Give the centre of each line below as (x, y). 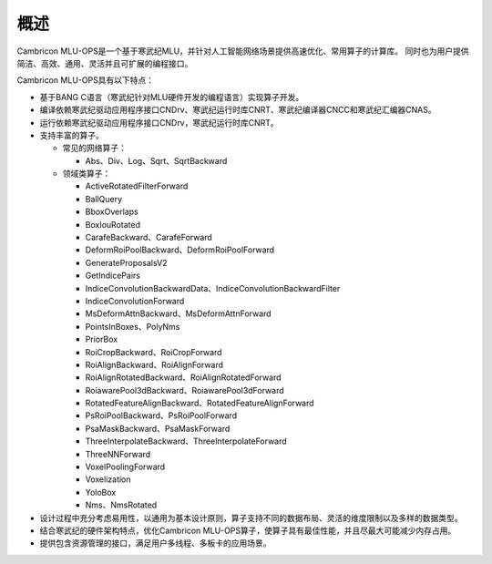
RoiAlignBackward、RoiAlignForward (154, 364)
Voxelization (108, 479)
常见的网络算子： (94, 148)
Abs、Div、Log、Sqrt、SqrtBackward (156, 160)
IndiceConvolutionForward (135, 301)
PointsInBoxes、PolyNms (133, 326)
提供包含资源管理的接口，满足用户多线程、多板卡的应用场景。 (155, 543)
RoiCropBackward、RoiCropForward (154, 352)
